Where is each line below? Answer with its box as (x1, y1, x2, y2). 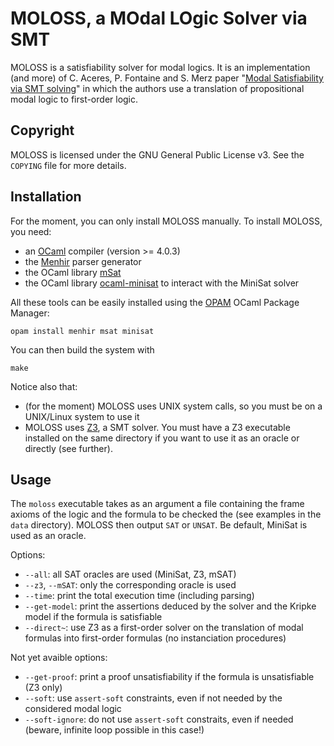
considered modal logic (24, 703, 122, 715)
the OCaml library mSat (24, 266, 122, 278)
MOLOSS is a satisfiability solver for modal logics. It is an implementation (10, 61, 311, 73)
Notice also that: (10, 380, 78, 392)
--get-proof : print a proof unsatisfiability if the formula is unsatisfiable (24, 671, 315, 683)
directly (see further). (24, 442, 113, 454)
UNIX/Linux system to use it (24, 410, 140, 422)
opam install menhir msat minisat (10, 326, 155, 336)
